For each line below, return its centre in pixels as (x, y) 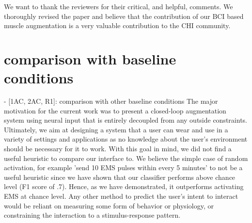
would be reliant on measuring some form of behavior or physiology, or (109, 205)
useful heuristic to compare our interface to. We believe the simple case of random (126, 158)
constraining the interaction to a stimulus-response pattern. (92, 215)
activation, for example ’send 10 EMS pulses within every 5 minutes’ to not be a (123, 167)
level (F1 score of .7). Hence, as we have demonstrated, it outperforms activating (124, 186)
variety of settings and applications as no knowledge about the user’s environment (126, 139)
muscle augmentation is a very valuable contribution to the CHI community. (117, 25)
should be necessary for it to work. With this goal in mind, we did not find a (118, 149)
